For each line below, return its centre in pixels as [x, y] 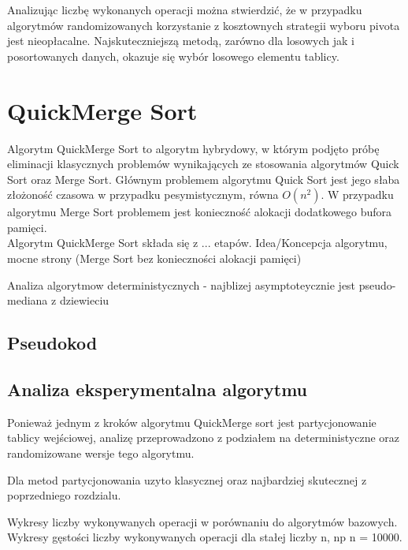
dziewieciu [84, 300]
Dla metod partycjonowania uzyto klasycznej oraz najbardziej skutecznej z [187, 479]
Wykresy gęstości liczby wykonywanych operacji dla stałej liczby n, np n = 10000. [205, 537]
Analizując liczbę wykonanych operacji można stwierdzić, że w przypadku [185, 9]
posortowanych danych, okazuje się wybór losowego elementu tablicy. [173, 56]
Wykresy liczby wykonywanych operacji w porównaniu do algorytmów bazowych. [202, 521]
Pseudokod [52, 343]
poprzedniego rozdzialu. [64, 495]
